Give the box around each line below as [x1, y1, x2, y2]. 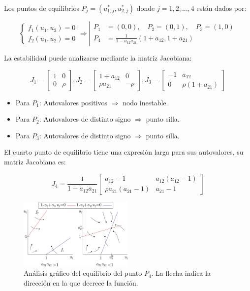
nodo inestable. [123, 97, 168, 107]
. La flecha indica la [151, 268, 211, 278]
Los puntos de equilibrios [4, 3, 79, 13]
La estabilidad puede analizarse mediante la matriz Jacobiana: [4, 53, 192, 63]
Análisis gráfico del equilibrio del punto [24, 268, 142, 278]
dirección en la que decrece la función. [24, 278, 138, 288]
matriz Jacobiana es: [4, 156, 66, 166]
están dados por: [196, 3, 247, 13]
